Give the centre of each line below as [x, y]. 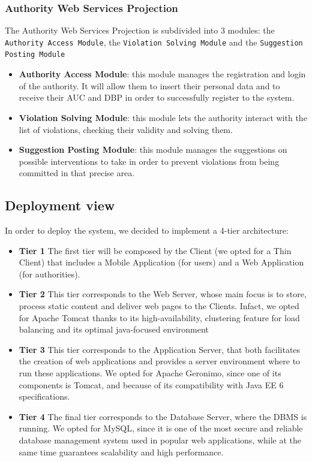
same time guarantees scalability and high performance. [121, 452]
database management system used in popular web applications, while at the [160, 440]
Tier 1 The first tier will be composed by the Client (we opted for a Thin [155, 250]
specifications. [44, 396]
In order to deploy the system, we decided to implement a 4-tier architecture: [147, 230]
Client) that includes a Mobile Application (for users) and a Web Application [161, 262]
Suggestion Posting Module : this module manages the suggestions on [153, 150]
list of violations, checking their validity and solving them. [126, 129]
